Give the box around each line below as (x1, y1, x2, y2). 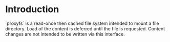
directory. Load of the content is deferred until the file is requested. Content (5, 25, 165, 31)
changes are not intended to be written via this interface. (5, 31, 125, 37)
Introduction (5, 4, 59, 15)
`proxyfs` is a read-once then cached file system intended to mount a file (5, 20, 160, 26)
